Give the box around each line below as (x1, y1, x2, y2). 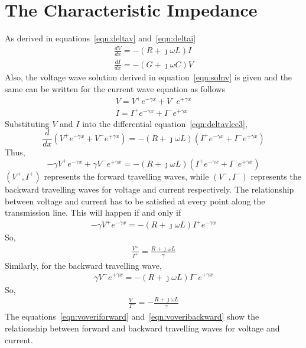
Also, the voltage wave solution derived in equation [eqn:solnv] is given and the (5, 71, 292, 83)
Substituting (5, 117, 50, 129)
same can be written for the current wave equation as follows (5, 83, 225, 95)
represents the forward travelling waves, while (44, 170, 209, 182)
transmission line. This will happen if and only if (5, 206, 181, 219)
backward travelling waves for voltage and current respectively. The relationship (5, 183, 294, 195)
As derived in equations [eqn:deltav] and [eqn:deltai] (5, 32, 196, 44)
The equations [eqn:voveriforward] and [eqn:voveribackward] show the (5, 310, 259, 323)
